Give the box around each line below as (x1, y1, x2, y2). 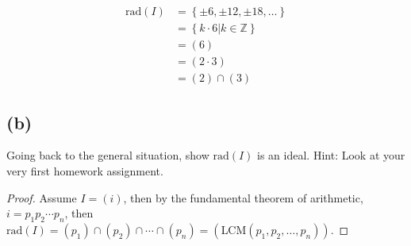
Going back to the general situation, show (6, 147, 209, 163)
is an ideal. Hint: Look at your (257, 147, 405, 163)
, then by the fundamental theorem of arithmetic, (123, 189, 363, 206)
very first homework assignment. (6, 162, 163, 179)
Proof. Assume (6, 189, 77, 206)
